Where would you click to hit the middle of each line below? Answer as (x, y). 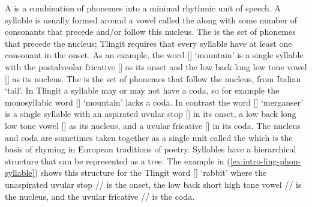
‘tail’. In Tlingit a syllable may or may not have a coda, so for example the (142, 90)
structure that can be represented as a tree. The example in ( (118, 160)
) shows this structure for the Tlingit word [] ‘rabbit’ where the (151, 172)
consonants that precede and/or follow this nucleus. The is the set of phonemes (150, 31)
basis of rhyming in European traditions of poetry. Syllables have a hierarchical (151, 149)
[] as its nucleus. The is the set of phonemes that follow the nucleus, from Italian (153, 78)
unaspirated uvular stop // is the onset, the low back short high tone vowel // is (153, 184)
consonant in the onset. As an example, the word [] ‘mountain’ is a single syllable (154, 55)
